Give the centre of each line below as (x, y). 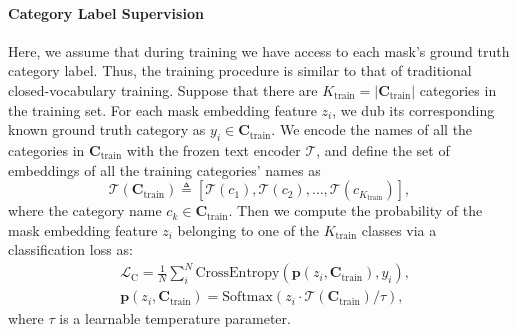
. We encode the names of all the (372, 129)
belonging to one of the (248, 229)
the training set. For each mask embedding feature (162, 109)
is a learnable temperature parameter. (175, 317)
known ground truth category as (107, 129)
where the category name (85, 210)
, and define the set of (383, 149)
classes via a (399, 229)
